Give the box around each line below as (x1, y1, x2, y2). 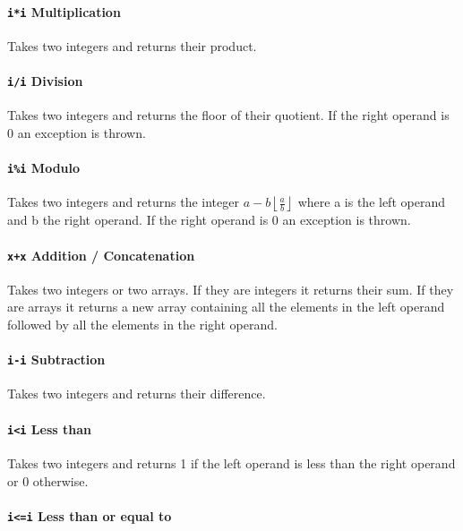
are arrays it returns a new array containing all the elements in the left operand (7, 297, 445, 316)
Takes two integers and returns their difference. (7, 384, 266, 403)
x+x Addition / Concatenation (7, 245, 195, 264)
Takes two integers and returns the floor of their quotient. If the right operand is (7, 106, 450, 124)
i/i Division (7, 72, 83, 90)
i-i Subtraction (7, 350, 106, 369)
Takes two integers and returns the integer (7, 193, 239, 211)
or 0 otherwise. (7, 471, 89, 490)
